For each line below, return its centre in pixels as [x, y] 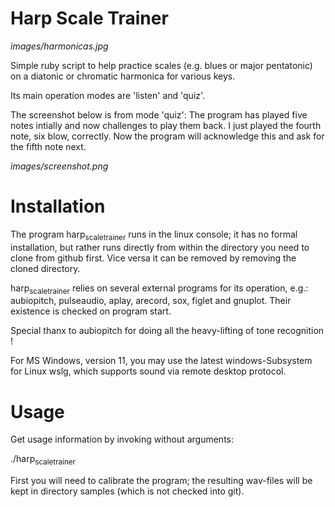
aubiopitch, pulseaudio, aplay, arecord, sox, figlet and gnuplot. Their [151, 301]
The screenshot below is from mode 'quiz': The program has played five [159, 114]
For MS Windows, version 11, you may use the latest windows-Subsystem [161, 361]
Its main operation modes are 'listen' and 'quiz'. [108, 95]
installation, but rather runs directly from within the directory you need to [160, 247]
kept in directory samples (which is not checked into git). [127, 491]
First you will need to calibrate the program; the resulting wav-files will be [161, 481]
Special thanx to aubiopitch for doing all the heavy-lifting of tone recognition [167, 331]
